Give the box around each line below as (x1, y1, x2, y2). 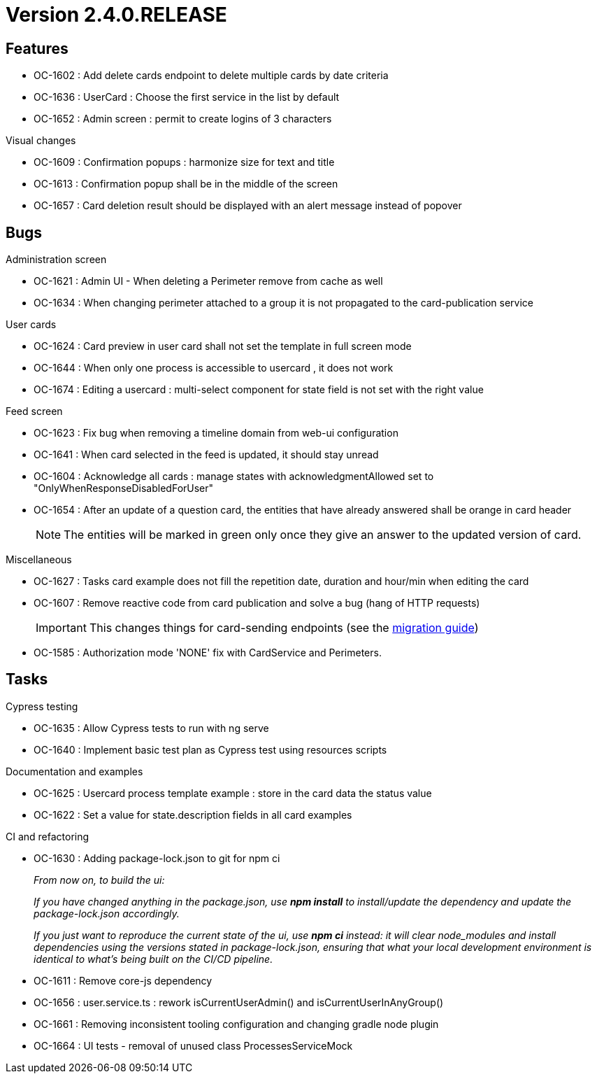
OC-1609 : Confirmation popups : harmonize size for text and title (34, 156, 335, 169)
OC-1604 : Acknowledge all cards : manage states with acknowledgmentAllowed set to (34, 470, 434, 483)
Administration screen (6, 253, 107, 266)
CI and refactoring (6, 830, 89, 842)
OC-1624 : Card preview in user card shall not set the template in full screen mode (34, 340, 412, 353)
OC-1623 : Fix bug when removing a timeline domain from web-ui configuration (34, 427, 398, 439)
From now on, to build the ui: (34, 873, 165, 886)
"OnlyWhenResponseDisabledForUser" (34, 482, 214, 495)
